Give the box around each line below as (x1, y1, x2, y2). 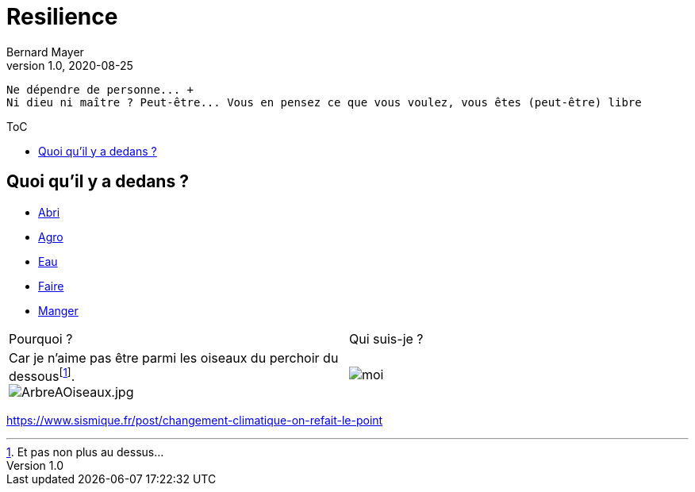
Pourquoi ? (9, 330, 73, 347)
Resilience (6, 3, 118, 30)
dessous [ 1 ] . (9, 365, 75, 384)
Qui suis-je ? (349, 330, 424, 347)
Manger (38, 303, 79, 317)
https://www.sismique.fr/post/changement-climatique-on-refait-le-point (6, 413, 383, 427)
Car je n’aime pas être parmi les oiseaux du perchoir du (9, 349, 339, 366)
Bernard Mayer (6, 44, 84, 59)
